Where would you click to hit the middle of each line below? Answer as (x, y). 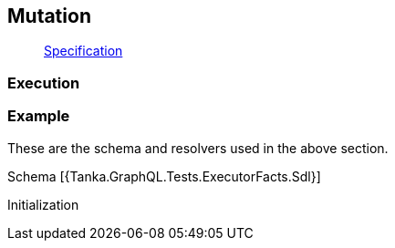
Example (39, 116)
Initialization (43, 204)
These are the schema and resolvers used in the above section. (198, 148)
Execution (44, 83)
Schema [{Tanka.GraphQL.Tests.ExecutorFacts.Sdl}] (164, 176)
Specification (83, 51)
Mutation (49, 16)
